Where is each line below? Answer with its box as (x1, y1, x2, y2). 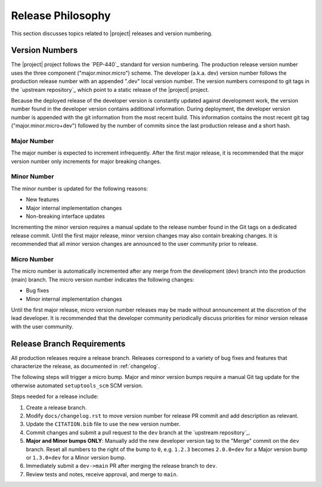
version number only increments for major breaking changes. (11, 158, 162, 165)
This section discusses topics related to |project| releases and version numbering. (11, 30, 213, 37)
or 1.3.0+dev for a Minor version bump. (26, 454, 126, 461)
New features (26, 196, 60, 203)
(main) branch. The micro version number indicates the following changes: (11, 276, 194, 283)
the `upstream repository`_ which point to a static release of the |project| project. (11, 86, 209, 93)
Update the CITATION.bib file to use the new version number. (26, 421, 181, 428)
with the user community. (11, 323, 74, 330)
